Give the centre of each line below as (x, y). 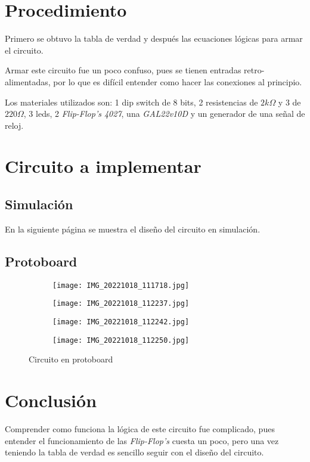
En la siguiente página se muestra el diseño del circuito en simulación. (133, 229)
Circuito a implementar (103, 166)
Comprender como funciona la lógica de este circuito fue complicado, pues (140, 429)
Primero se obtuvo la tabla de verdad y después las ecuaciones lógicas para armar (154, 38)
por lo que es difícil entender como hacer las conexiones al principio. (178, 81)
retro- (254, 70)
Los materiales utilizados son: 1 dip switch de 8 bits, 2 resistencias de (131, 102)
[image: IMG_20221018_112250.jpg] (121, 340)
